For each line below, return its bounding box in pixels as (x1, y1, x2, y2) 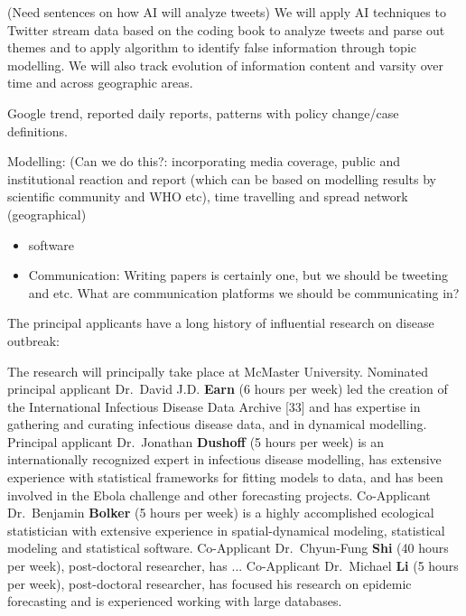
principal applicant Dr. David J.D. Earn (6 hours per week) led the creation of (7, 379, 448, 398)
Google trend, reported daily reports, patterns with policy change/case (7, 103, 399, 122)
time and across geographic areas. (7, 73, 193, 92)
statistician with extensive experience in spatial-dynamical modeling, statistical (7, 520, 445, 539)
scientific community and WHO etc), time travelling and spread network (7, 187, 408, 206)
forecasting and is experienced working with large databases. (7, 592, 342, 611)
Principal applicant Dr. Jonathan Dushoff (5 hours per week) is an (7, 432, 385, 451)
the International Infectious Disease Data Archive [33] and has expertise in (7, 397, 421, 415)
